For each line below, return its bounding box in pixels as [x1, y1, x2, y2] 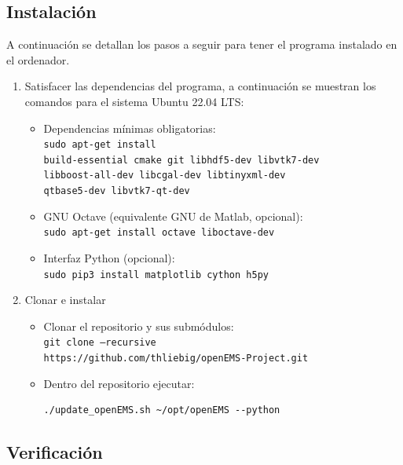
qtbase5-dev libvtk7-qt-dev [43, 185, 190, 197]
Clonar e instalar [24, 291, 106, 308]
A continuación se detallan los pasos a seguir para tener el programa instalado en [6, 36, 398, 53]
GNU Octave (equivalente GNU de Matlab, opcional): [43, 207, 303, 224]
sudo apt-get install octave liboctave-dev [43, 227, 275, 239]
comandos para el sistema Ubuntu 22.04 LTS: [24, 93, 244, 109]
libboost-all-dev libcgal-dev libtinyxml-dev [43, 170, 286, 181]
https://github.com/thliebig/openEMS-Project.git [43, 353, 309, 364]
